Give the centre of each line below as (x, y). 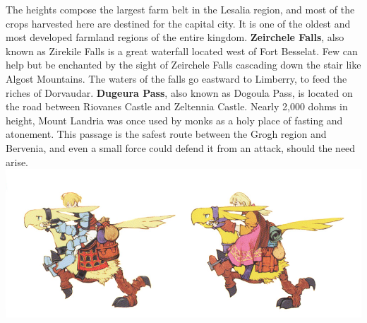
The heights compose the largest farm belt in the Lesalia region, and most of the (180, 9)
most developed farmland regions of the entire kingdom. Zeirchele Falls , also (175, 37)
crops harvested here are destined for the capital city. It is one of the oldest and (178, 23)
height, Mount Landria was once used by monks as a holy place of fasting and (174, 120)
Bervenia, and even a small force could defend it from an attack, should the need (181, 147)
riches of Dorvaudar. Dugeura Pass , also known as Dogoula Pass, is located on (179, 92)
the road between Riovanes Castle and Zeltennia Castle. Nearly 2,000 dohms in (177, 106)
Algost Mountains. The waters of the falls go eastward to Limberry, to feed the (176, 78)
